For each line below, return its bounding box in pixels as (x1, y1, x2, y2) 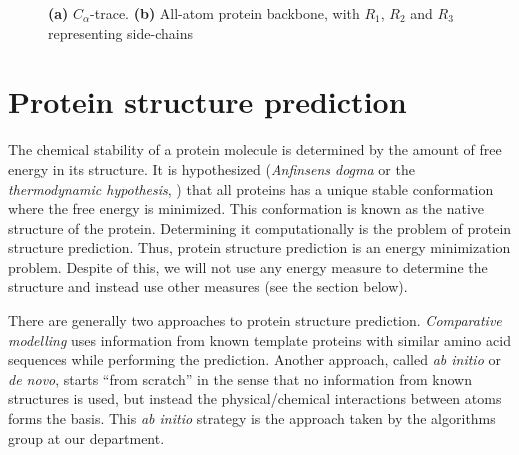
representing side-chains (48, 22, 193, 43)
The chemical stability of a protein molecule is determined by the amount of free (8, 139, 502, 160)
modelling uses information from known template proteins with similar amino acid (8, 329, 511, 350)
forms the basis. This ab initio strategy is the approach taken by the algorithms (8, 408, 496, 429)
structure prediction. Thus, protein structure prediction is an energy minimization (8, 237, 511, 258)
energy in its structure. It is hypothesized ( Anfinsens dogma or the (8, 158, 415, 179)
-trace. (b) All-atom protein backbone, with (90, 3, 360, 23)
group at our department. (8, 427, 165, 448)
